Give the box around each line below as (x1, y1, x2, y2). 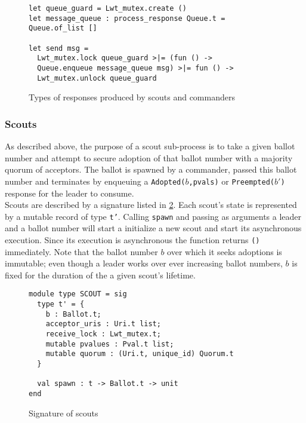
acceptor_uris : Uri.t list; (45, 320, 161, 329)
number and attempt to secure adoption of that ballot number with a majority (5, 151, 293, 164)
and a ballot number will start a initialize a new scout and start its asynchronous (5, 222, 302, 234)
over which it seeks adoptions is (167, 245, 282, 258)
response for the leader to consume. (5, 186, 134, 199)
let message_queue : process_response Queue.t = (29, 14, 225, 23)
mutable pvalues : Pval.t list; (45, 339, 174, 348)
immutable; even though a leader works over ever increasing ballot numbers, (5, 257, 283, 269)
